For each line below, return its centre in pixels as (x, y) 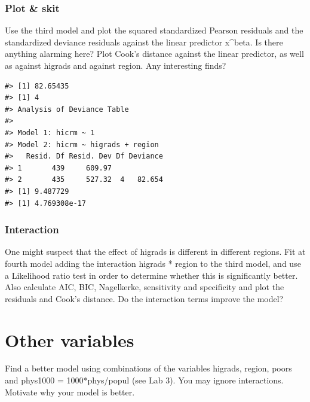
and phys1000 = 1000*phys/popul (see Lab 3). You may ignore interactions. (144, 380)
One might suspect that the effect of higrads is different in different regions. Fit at (155, 252)
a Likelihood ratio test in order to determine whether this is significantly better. (151, 275)
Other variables (70, 339)
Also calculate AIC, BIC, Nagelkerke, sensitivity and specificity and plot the (145, 287)
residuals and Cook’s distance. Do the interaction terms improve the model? (144, 298)
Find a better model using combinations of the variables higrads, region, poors (148, 368)
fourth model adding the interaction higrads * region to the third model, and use (153, 263)
